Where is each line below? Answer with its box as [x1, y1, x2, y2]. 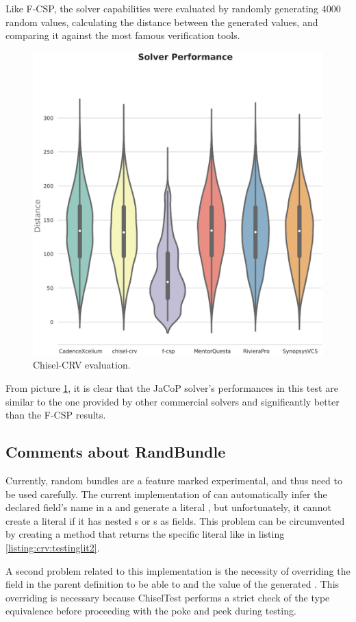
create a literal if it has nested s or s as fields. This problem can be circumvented [5, 513, 345, 527]
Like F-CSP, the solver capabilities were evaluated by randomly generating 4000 [5, 1, 341, 15]
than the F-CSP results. [5, 408, 106, 422]
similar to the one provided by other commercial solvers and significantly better [5, 394, 340, 408]
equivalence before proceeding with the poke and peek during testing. [5, 604, 296, 618]
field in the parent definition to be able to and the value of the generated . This [5, 577, 340, 591]
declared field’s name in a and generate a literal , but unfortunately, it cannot [5, 500, 331, 514]
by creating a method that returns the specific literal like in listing [5, 527, 285, 541]
